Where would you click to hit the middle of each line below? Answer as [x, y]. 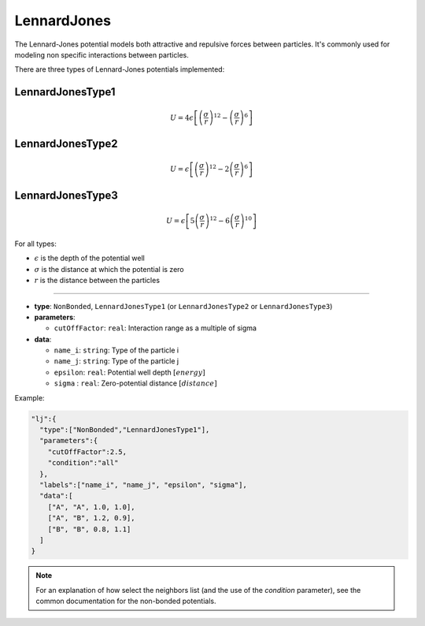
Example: [30, 397]
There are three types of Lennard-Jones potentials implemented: [120, 69]
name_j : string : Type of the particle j [116, 361]
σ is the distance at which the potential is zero [109, 269]
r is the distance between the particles [97, 281]
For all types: [35, 244]
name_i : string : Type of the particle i [116, 350]
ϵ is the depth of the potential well [89, 258]
